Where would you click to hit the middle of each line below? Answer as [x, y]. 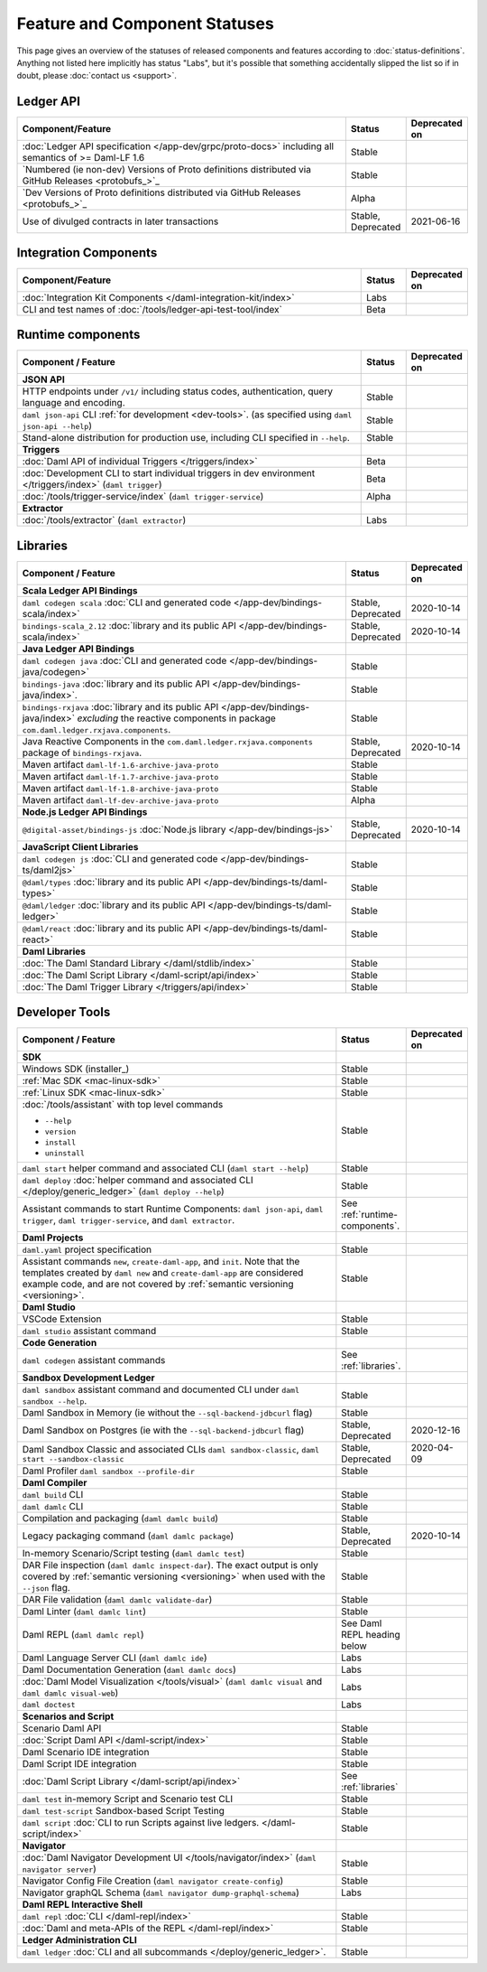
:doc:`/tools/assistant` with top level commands [123, 1105]
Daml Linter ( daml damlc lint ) [84, 1612]
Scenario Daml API [62, 1728]
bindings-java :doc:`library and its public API [116, 684]
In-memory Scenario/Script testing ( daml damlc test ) [133, 1554]
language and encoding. [74, 403]
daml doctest [49, 1704]
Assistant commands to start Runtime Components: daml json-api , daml [173, 1209]
